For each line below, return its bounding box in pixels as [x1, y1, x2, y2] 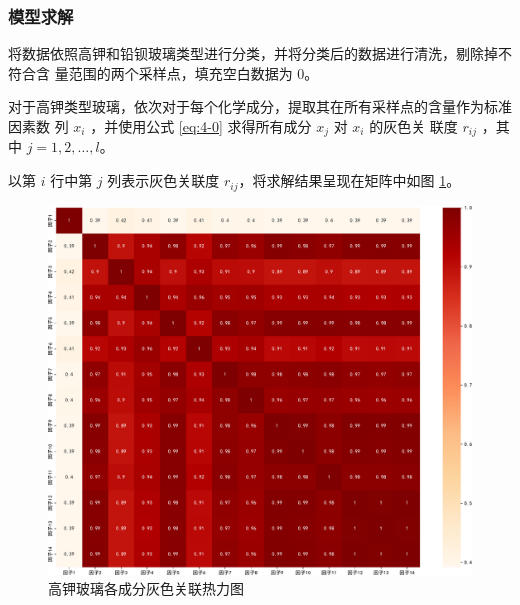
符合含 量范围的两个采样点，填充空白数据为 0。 [8, 62, 319, 83]
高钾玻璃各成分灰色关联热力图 [48, 578, 244, 599]
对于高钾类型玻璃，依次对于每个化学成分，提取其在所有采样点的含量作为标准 [8, 96, 512, 117]
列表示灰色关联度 [107, 170, 220, 191]
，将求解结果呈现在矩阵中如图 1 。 [238, 170, 461, 191]
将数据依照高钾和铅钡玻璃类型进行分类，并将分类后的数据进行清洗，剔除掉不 [8, 43, 512, 64]
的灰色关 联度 [369, 116, 458, 136]
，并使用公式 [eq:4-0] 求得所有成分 [90, 116, 312, 136]
